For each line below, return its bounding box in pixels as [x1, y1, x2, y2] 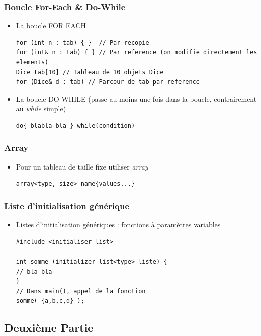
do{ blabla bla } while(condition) [16, 122, 135, 129]
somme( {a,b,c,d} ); [16, 297, 84, 305]
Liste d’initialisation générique [4, 199, 130, 212]
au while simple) [16, 103, 66, 114]
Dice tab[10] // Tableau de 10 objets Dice [16, 68, 164, 76]
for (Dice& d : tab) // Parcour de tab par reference [16, 78, 200, 86]
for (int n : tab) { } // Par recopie [16, 39, 149, 46]
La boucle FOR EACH [16, 20, 86, 31]
